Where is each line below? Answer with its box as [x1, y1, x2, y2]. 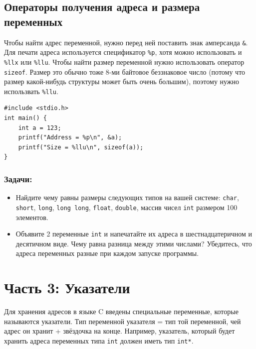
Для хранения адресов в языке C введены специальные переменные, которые [4, 306, 239, 317]
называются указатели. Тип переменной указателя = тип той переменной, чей [4, 316, 241, 326]
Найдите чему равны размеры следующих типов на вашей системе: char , [15, 192, 239, 203]
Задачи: [4, 172, 32, 185]
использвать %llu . [4, 86, 58, 96]
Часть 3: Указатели [4, 277, 130, 298]
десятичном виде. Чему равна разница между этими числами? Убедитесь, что [15, 238, 252, 248]
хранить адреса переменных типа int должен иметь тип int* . [4, 335, 194, 346]
